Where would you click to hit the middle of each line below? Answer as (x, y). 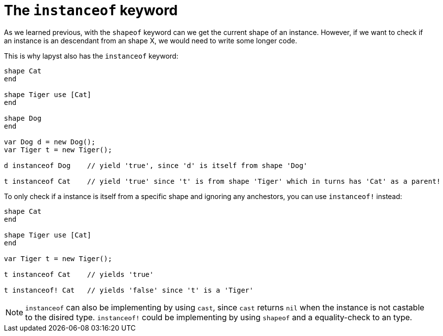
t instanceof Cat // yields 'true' (79, 274)
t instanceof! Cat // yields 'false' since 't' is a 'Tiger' (129, 290)
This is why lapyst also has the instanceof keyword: (91, 56)
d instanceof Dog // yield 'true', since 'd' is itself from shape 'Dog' (156, 165)
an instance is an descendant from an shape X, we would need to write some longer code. (151, 40)
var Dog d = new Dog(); (50, 142)
